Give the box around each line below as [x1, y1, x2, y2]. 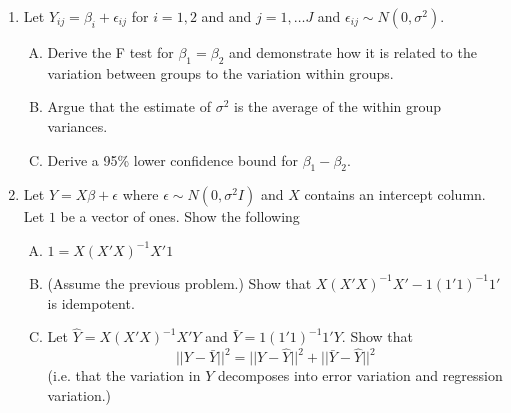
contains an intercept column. [304, 184, 486, 205]
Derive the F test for [47, 42, 174, 62]
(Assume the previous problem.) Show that [47, 272, 312, 293]
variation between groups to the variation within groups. [47, 62, 394, 83]
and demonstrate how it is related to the [228, 42, 477, 62]
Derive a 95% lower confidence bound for [47, 149, 298, 170]
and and [201, 6, 252, 26]
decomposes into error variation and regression [217, 365, 503, 386]
